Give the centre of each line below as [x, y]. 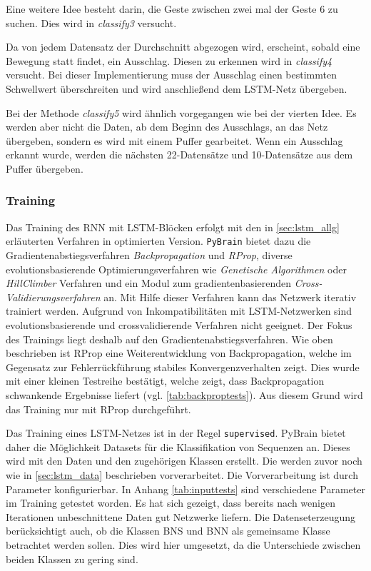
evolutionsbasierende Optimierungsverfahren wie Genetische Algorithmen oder [176, 269]
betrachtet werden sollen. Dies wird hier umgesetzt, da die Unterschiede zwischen [183, 544]
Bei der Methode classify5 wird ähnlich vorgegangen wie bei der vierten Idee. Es [181, 112]
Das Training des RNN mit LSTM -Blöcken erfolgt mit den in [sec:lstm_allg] [173, 227]
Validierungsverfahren [53, 297]
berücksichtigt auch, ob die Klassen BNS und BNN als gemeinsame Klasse [168, 531]
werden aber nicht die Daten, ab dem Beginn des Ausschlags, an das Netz [167, 127]
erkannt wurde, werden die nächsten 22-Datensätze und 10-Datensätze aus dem [179, 155]
